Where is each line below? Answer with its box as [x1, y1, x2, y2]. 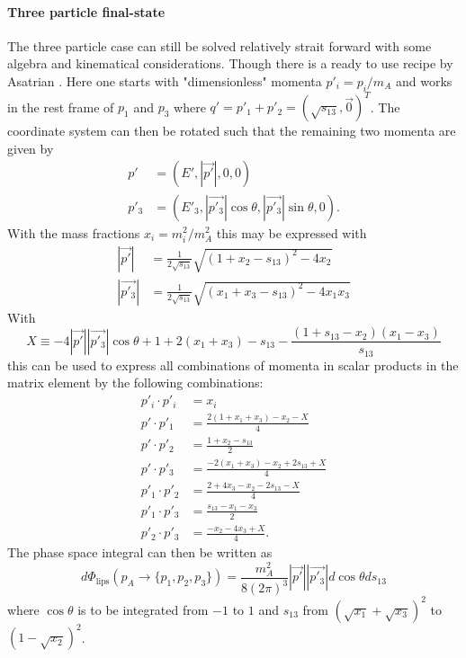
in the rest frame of [7, 97, 114, 116]
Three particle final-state [7, 2, 166, 21]
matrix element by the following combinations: [7, 373, 264, 392]
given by [7, 138, 54, 157]
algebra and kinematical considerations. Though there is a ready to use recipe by [7, 54, 453, 73]
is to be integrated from [77, 600, 209, 618]
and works [395, 71, 453, 90]
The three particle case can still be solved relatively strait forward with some [7, 36, 432, 55]
